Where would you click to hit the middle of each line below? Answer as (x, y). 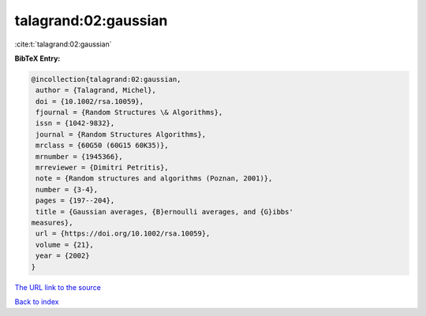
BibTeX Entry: (37, 58)
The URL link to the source (58, 287)
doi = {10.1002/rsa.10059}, (90, 101)
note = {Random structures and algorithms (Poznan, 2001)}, (154, 178)
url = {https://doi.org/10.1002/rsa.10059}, (123, 234)
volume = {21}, (65, 245)
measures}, (52, 223)
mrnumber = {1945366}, (80, 156)
